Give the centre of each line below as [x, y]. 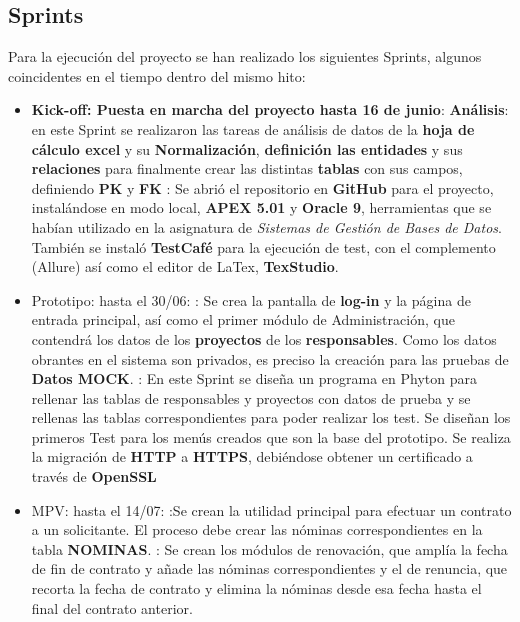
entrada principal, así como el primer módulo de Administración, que [243, 319]
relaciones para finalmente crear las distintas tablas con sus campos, [247, 168]
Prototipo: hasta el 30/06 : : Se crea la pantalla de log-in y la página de [251, 299]
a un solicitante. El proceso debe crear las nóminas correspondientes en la [257, 529]
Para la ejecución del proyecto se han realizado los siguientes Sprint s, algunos [245, 56]
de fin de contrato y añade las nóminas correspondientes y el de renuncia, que [269, 568]
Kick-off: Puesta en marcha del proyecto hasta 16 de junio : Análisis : [270, 109]
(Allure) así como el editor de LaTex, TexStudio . [185, 266]
